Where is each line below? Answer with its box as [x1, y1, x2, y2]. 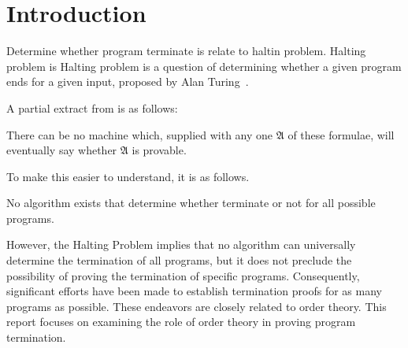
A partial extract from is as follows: [6, 99, 178, 116]
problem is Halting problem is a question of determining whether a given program [6, 57, 402, 74]
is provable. [132, 142, 187, 158]
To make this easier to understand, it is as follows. [6, 168, 250, 184]
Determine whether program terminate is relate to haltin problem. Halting [6, 43, 366, 59]
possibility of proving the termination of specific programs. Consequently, [6, 267, 360, 283]
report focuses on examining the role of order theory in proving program [6, 313, 356, 330]
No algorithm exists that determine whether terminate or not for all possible [6, 194, 376, 211]
